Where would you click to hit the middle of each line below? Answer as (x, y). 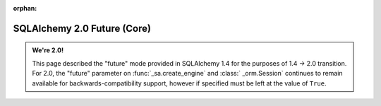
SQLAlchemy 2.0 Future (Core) (82, 28)
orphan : (25, 8)
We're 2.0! (48, 50)
